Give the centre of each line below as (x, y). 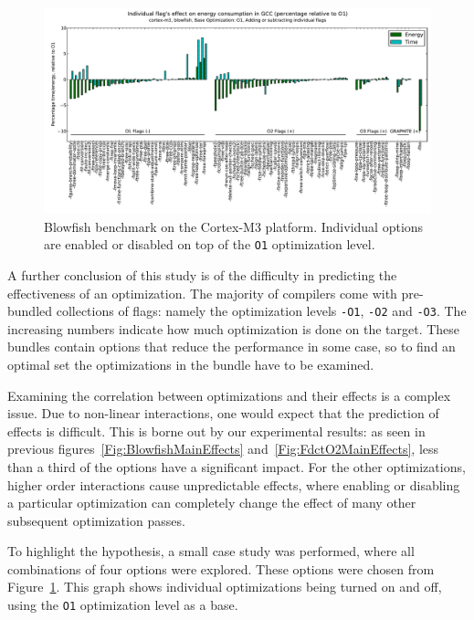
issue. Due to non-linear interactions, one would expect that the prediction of (223, 413)
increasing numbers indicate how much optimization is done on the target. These (234, 328)
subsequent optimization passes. (96, 520)
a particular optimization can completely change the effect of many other (212, 503)
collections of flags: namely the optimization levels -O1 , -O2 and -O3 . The (261, 311)
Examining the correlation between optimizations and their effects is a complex (229, 395)
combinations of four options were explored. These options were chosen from (221, 568)
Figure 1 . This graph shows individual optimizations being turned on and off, (225, 587)
